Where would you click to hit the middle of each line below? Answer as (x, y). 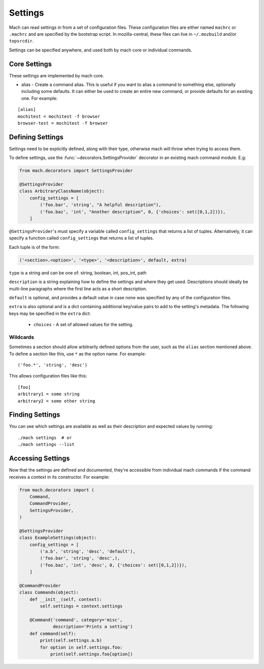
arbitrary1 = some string (49, 394)
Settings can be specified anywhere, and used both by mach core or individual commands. (101, 50)
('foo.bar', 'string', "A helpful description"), (100, 205)
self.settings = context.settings (81, 606)
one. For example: (39, 98)
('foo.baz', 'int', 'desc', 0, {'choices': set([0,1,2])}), (113, 565)
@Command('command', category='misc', (76, 620)
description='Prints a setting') (93, 627)
